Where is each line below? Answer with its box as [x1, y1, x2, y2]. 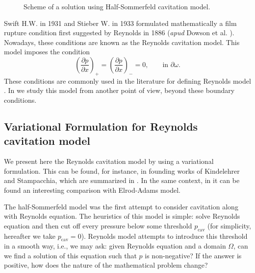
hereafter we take [4, 230, 56, 241]
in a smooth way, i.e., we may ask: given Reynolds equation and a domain [4, 241, 226, 251]
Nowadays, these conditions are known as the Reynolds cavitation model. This [4, 37, 240, 47]
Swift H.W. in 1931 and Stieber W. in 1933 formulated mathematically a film [4, 18, 237, 28]
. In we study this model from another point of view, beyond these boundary [4, 85, 235, 95]
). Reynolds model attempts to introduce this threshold [81, 230, 248, 241]
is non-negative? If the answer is [145, 250, 242, 260]
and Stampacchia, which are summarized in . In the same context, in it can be [4, 175, 240, 185]
